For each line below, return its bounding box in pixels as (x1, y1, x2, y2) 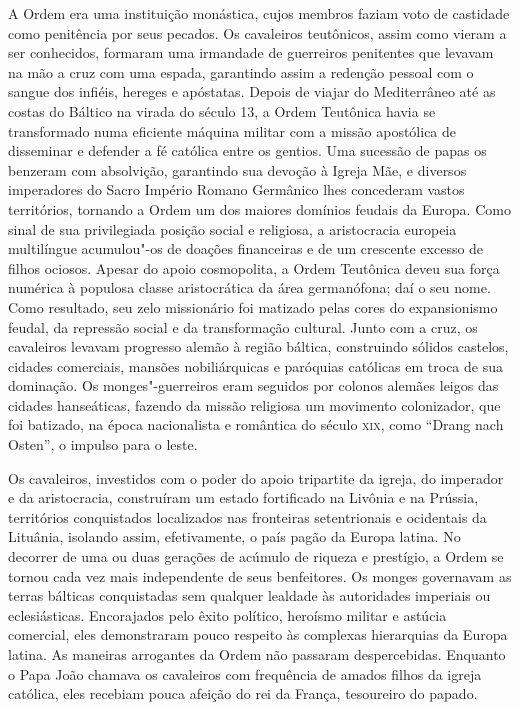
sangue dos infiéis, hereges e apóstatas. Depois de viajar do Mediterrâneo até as (8, 81, 496, 102)
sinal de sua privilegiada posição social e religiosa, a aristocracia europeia (8, 218, 457, 239)
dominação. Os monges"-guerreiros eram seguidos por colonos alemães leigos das (8, 375, 499, 396)
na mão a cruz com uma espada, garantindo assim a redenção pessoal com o (8, 61, 474, 82)
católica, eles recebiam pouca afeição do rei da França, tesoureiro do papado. (8, 683, 478, 704)
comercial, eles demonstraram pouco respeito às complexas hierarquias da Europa (8, 624, 508, 645)
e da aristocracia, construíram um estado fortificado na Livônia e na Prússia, (8, 487, 479, 508)
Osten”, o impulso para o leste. (8, 434, 198, 455)
